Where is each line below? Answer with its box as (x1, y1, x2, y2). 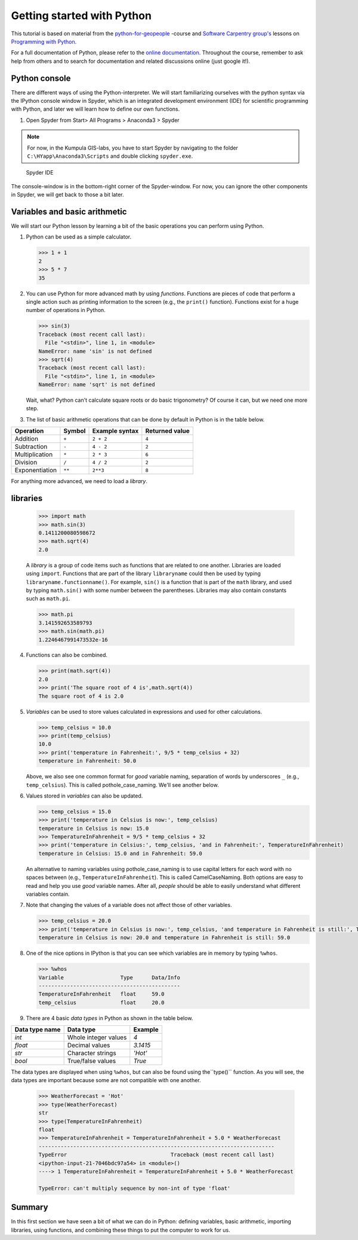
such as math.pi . (26, 595, 71, 602)
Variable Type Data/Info (38, 974, 180, 981)
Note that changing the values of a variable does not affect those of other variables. (26, 902, 232, 909)
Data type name (14, 1025, 61, 1034)
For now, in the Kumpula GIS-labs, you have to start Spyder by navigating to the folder (27, 144, 239, 151)
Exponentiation (14, 466, 57, 475)
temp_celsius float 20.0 (38, 999, 165, 1006)
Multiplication (14, 450, 53, 459)
